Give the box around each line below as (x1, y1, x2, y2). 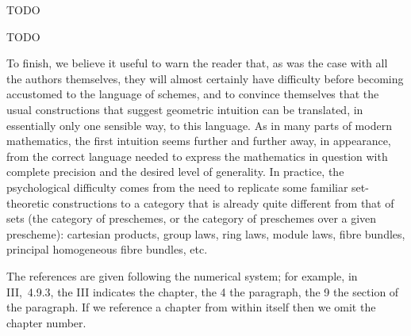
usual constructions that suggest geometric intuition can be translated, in (6, 101, 363, 117)
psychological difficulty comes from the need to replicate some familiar (6, 178, 348, 195)
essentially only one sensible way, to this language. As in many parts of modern (6, 116, 392, 133)
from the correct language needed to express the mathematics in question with (6, 147, 388, 164)
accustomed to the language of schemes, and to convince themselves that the (6, 86, 379, 102)
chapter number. (6, 314, 86, 330)
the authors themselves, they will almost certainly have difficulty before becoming (6, 70, 404, 86)
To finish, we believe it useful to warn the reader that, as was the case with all (6, 55, 388, 71)
